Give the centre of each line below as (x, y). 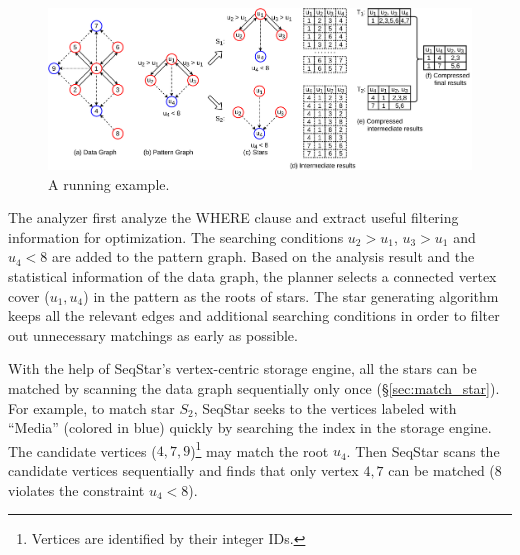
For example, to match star (91, 407)
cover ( (29, 295)
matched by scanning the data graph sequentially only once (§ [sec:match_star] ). (254, 387)
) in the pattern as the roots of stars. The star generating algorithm (291, 295)
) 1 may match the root (259, 449)
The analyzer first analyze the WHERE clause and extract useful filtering (233, 217)
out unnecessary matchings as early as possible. (153, 334)
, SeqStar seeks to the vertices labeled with (325, 407)
